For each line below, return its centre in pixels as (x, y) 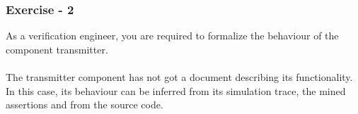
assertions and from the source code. (85, 104)
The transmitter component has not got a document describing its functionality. (179, 77)
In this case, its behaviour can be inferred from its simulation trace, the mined (176, 90)
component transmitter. (57, 49)
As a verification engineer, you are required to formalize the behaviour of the (172, 36)
